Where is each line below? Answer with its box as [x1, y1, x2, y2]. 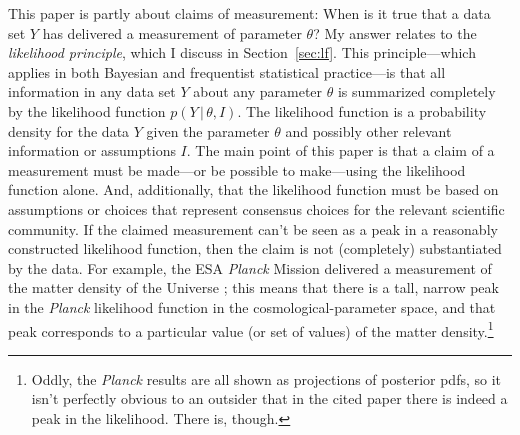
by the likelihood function [8, 100, 166, 121]
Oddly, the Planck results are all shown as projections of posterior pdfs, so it [31, 368, 502, 389]
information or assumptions [8, 140, 176, 161]
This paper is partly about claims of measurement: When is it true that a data [8, 3, 491, 23]
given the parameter [146, 120, 270, 141]
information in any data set [8, 81, 176, 102]
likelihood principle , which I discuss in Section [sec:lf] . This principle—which [8, 42, 476, 63]
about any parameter [193, 81, 323, 102]
